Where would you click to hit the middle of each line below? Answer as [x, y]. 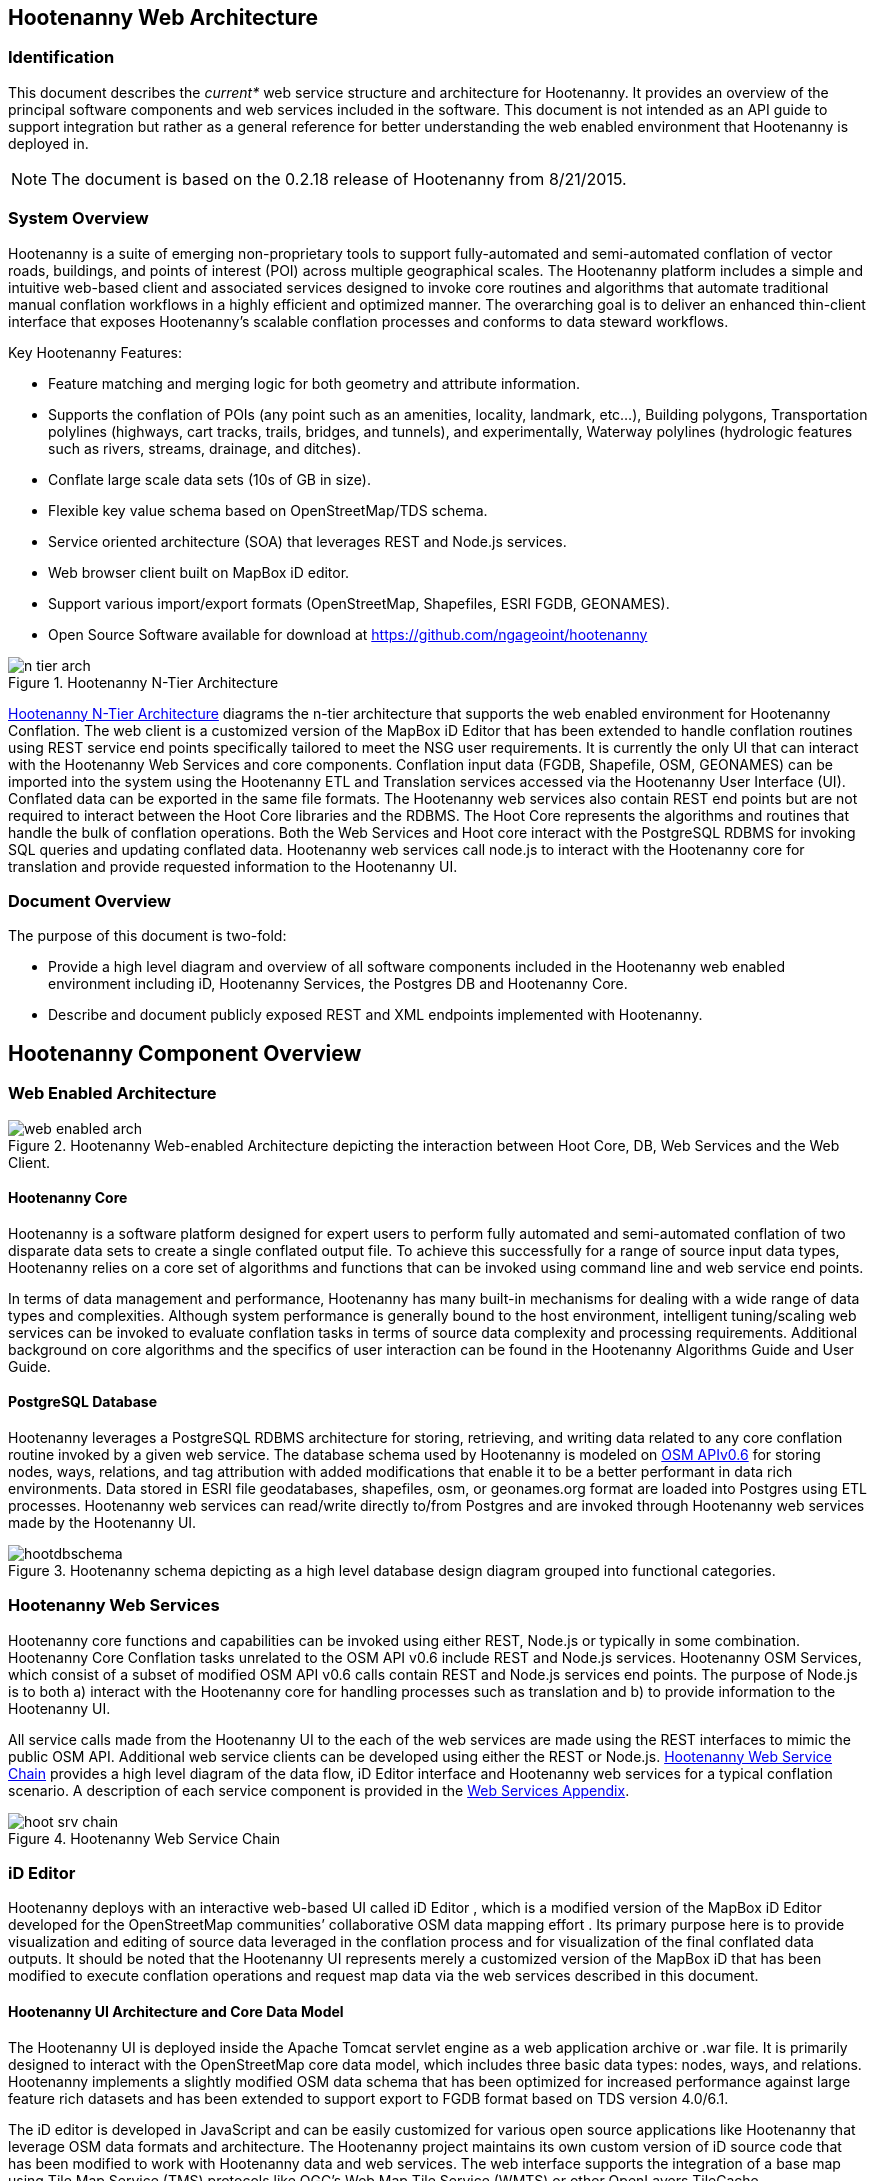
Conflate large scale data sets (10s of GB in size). [209, 479]
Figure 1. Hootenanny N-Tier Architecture [143, 682]
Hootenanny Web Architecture [163, 17]
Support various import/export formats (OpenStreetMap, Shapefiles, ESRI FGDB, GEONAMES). [359, 603]
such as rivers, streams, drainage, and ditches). [205, 448]
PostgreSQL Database [83, 1402]
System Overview [78, 218]
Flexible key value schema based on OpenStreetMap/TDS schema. [268, 510]
